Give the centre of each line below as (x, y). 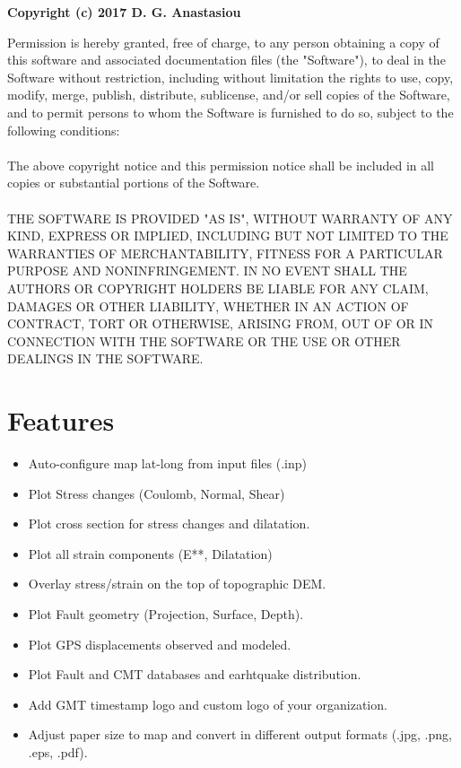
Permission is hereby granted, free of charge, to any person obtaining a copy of (223, 42)
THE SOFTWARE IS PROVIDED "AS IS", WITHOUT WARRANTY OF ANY (230, 218)
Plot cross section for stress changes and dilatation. (169, 524)
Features (61, 420)
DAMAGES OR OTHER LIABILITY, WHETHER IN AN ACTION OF (208, 305)
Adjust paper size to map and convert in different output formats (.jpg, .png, (240, 734)
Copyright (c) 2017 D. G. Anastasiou (124, 12)
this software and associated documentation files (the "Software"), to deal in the (226, 60)
